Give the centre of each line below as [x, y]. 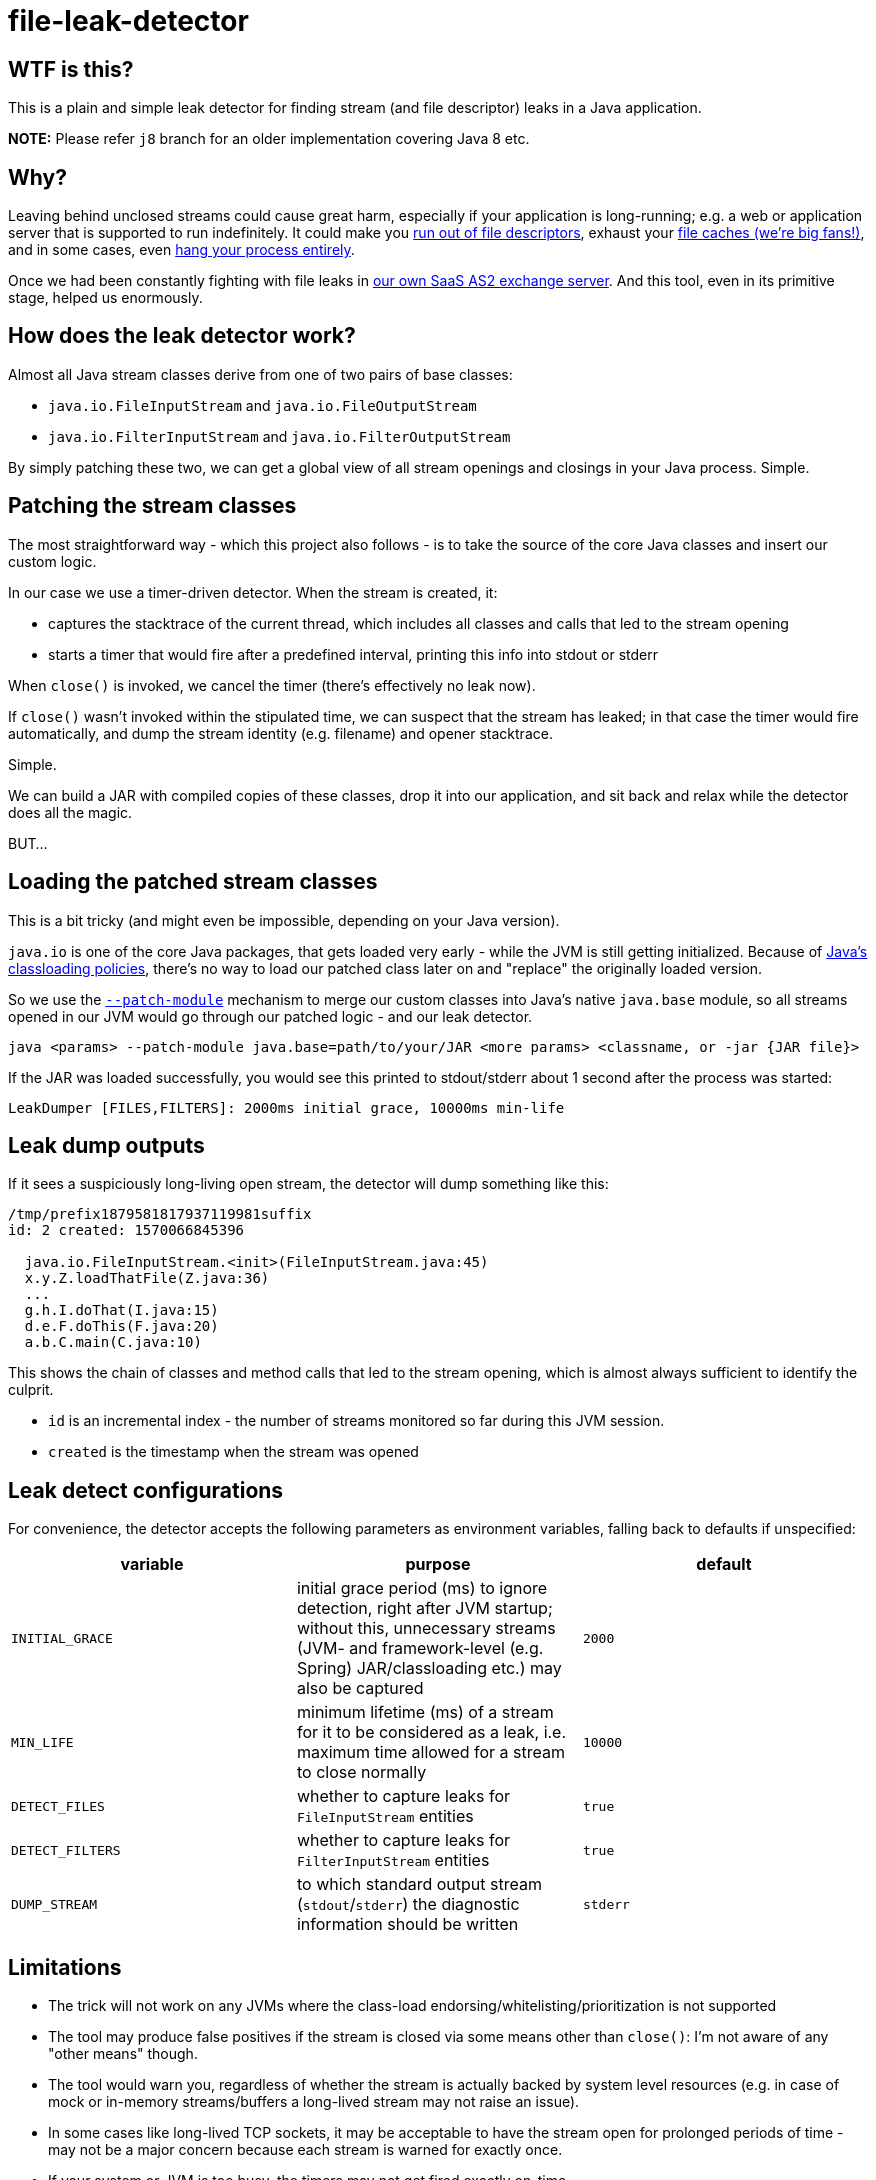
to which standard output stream [419, 1884]
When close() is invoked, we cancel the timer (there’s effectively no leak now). [272, 685]
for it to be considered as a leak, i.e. [431, 1732]
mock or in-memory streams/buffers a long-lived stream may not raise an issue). [314, 2102]
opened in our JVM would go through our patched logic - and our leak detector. [270, 1016]
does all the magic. [70, 812]
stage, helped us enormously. [105, 298]
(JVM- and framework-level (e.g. [420, 1648]
